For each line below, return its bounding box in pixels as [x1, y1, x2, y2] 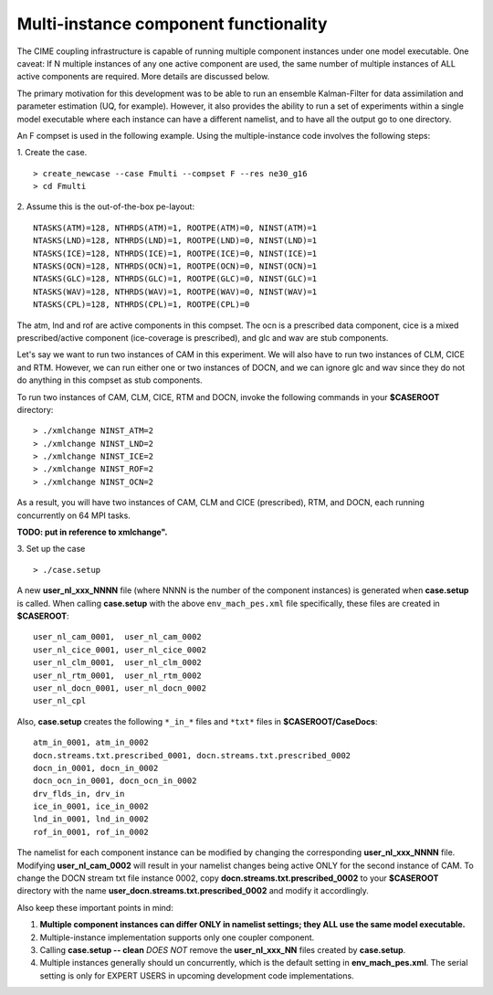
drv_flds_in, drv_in [33, 789, 125, 799]
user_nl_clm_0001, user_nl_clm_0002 [33, 658, 203, 668]
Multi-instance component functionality [16, 14, 328, 34]
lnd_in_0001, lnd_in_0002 [33, 814, 150, 824]
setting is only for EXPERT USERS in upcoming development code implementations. [39, 969, 355, 981]
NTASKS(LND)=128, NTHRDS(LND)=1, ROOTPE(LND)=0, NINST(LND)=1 [33, 236, 318, 246]
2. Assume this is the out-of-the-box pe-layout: [16, 201, 195, 212]
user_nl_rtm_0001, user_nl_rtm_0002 [33, 670, 203, 681]
